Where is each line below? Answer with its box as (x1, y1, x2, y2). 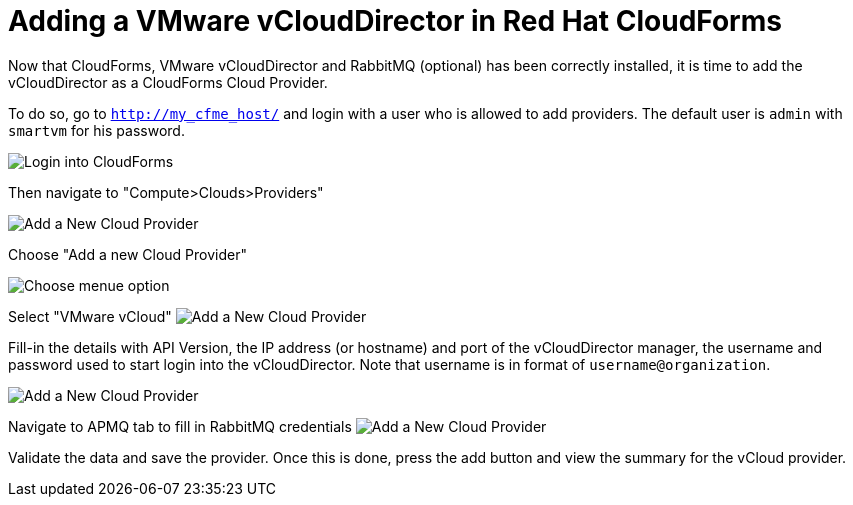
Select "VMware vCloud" (8, 307, 172, 325)
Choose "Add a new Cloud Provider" (8, 245, 247, 263)
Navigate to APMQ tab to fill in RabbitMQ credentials (8, 417, 352, 435)
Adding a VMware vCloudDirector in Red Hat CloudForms (8, 4, 782, 38)
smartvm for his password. (8, 121, 185, 139)
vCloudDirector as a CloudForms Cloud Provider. (8, 73, 328, 91)
